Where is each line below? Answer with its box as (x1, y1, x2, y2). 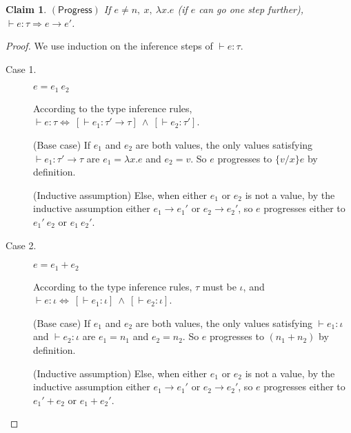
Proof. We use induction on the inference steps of (6, 39, 213, 53)
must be (202, 279, 237, 293)
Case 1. (6, 61, 37, 76)
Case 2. (6, 237, 37, 252)
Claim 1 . (6, 2, 47, 16)
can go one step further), (199, 2, 304, 16)
